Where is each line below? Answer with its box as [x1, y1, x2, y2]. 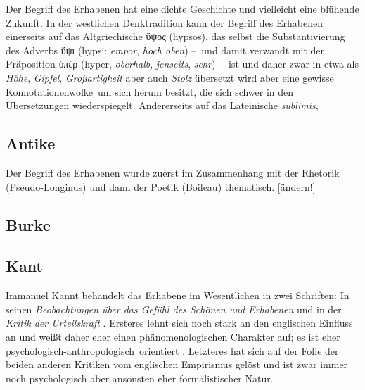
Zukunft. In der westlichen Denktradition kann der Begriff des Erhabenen [6, 15, 323, 30]
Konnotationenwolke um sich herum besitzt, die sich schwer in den [6, 84, 294, 99]
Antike [6, 132, 56, 154]
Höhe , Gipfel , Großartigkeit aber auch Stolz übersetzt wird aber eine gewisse [6, 70, 334, 84]
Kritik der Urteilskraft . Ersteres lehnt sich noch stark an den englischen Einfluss [6, 315, 353, 330]
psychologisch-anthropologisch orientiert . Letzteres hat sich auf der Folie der [6, 343, 339, 358]
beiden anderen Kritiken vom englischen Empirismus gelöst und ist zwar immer [6, 357, 348, 372]
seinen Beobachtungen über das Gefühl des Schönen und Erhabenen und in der [6, 301, 342, 316]
